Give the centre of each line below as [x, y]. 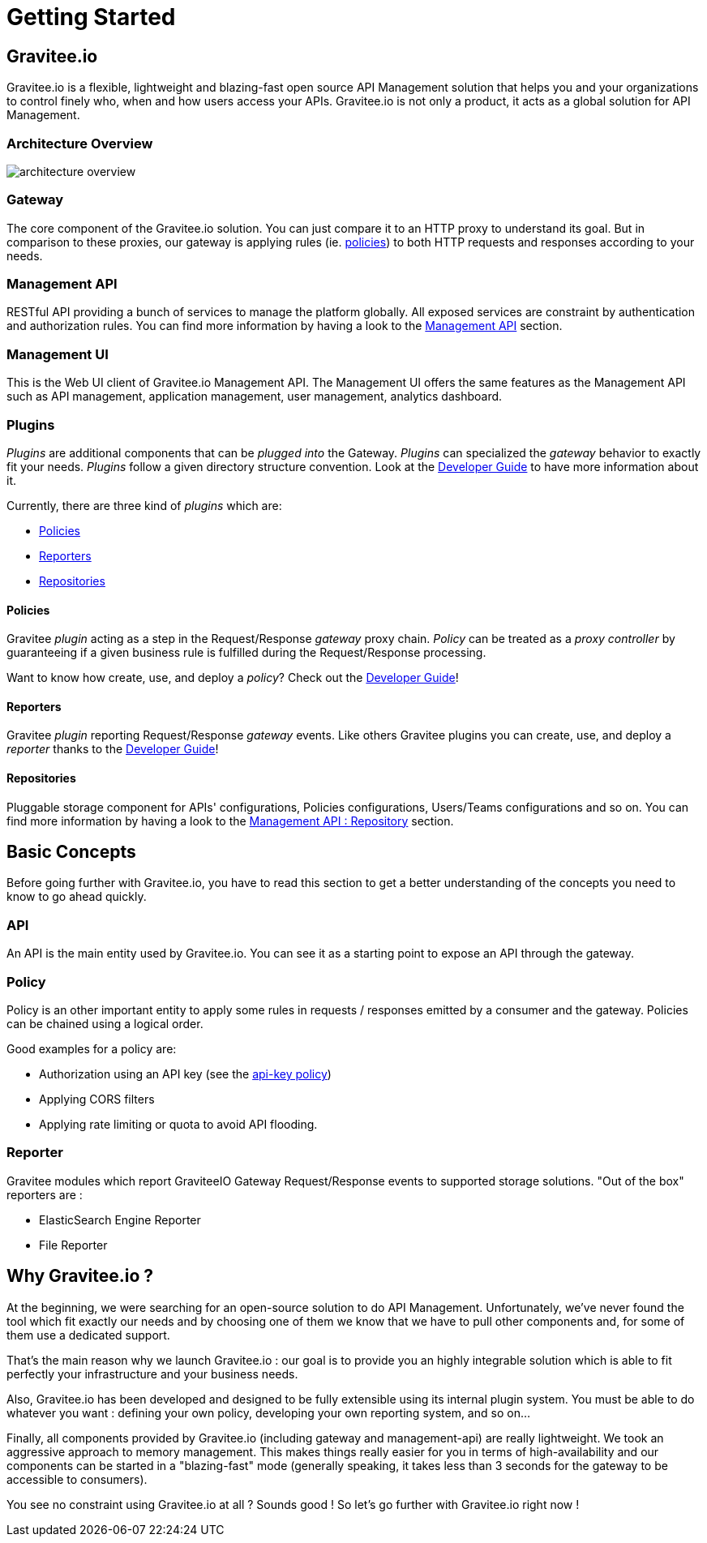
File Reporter [73, 1245]
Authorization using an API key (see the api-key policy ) [185, 1074]
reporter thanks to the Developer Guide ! [113, 749]
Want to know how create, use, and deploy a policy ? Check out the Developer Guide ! [233, 678]
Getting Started [91, 17]
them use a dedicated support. [88, 1335]
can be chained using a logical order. [105, 1023]
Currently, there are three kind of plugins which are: [144, 505]
